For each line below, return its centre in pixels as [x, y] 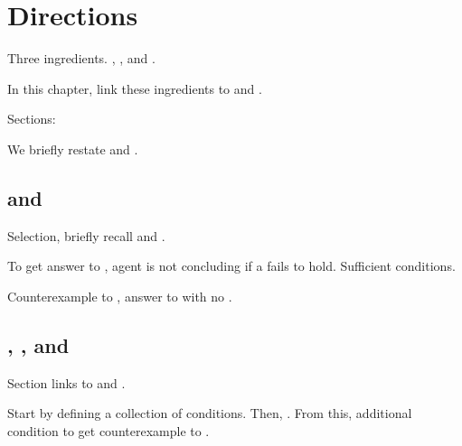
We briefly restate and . [73, 149]
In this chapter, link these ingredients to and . [135, 88]
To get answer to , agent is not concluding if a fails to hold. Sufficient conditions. [231, 266]
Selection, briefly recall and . [86, 235]
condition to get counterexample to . [108, 430]
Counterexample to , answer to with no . [120, 296]
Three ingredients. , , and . [81, 58]
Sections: [32, 119]
